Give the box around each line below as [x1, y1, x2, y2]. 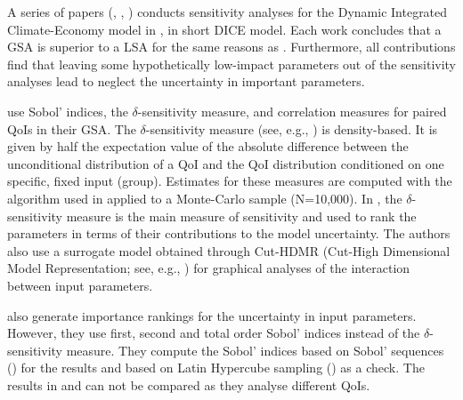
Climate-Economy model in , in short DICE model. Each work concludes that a [7, 20, 442, 38]
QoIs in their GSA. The [7, 119, 136, 138]
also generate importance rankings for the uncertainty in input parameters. [7, 306, 417, 324]
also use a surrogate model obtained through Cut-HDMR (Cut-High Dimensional [7, 241, 451, 260]
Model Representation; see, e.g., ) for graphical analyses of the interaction [7, 259, 410, 277]
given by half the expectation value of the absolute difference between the [7, 137, 409, 156]
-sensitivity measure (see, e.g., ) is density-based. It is [145, 119, 438, 138]
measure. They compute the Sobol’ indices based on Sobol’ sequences [66, 340, 444, 359]
